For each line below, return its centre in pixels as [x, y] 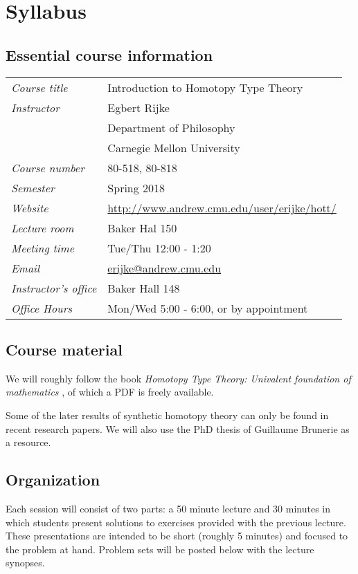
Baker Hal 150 [142, 228]
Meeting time [43, 248]
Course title [39, 87]
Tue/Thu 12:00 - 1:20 [159, 248]
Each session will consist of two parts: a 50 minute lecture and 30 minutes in [168, 508]
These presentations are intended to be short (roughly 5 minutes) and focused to [177, 536]
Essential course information [109, 54]
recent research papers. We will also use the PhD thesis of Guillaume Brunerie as [178, 428]
